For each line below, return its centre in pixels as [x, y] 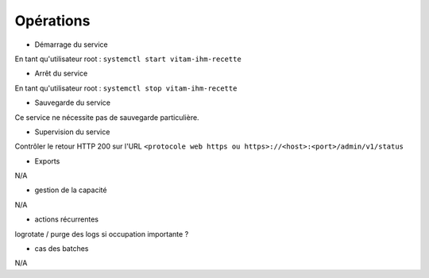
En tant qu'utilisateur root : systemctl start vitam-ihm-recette [128, 59]
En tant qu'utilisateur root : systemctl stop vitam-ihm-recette [126, 88]
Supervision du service [72, 132]
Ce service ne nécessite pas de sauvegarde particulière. [107, 117]
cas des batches [62, 249]
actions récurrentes [67, 219]
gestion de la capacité [71, 190]
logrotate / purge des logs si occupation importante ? [102, 234]
